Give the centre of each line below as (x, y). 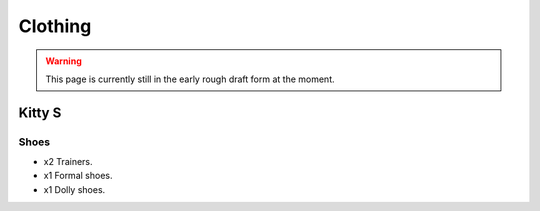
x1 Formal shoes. (78, 176)
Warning (63, 61)
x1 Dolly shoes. (74, 189)
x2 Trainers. (68, 162)
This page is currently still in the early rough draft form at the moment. (190, 79)
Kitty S (40, 112)
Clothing (55, 26)
